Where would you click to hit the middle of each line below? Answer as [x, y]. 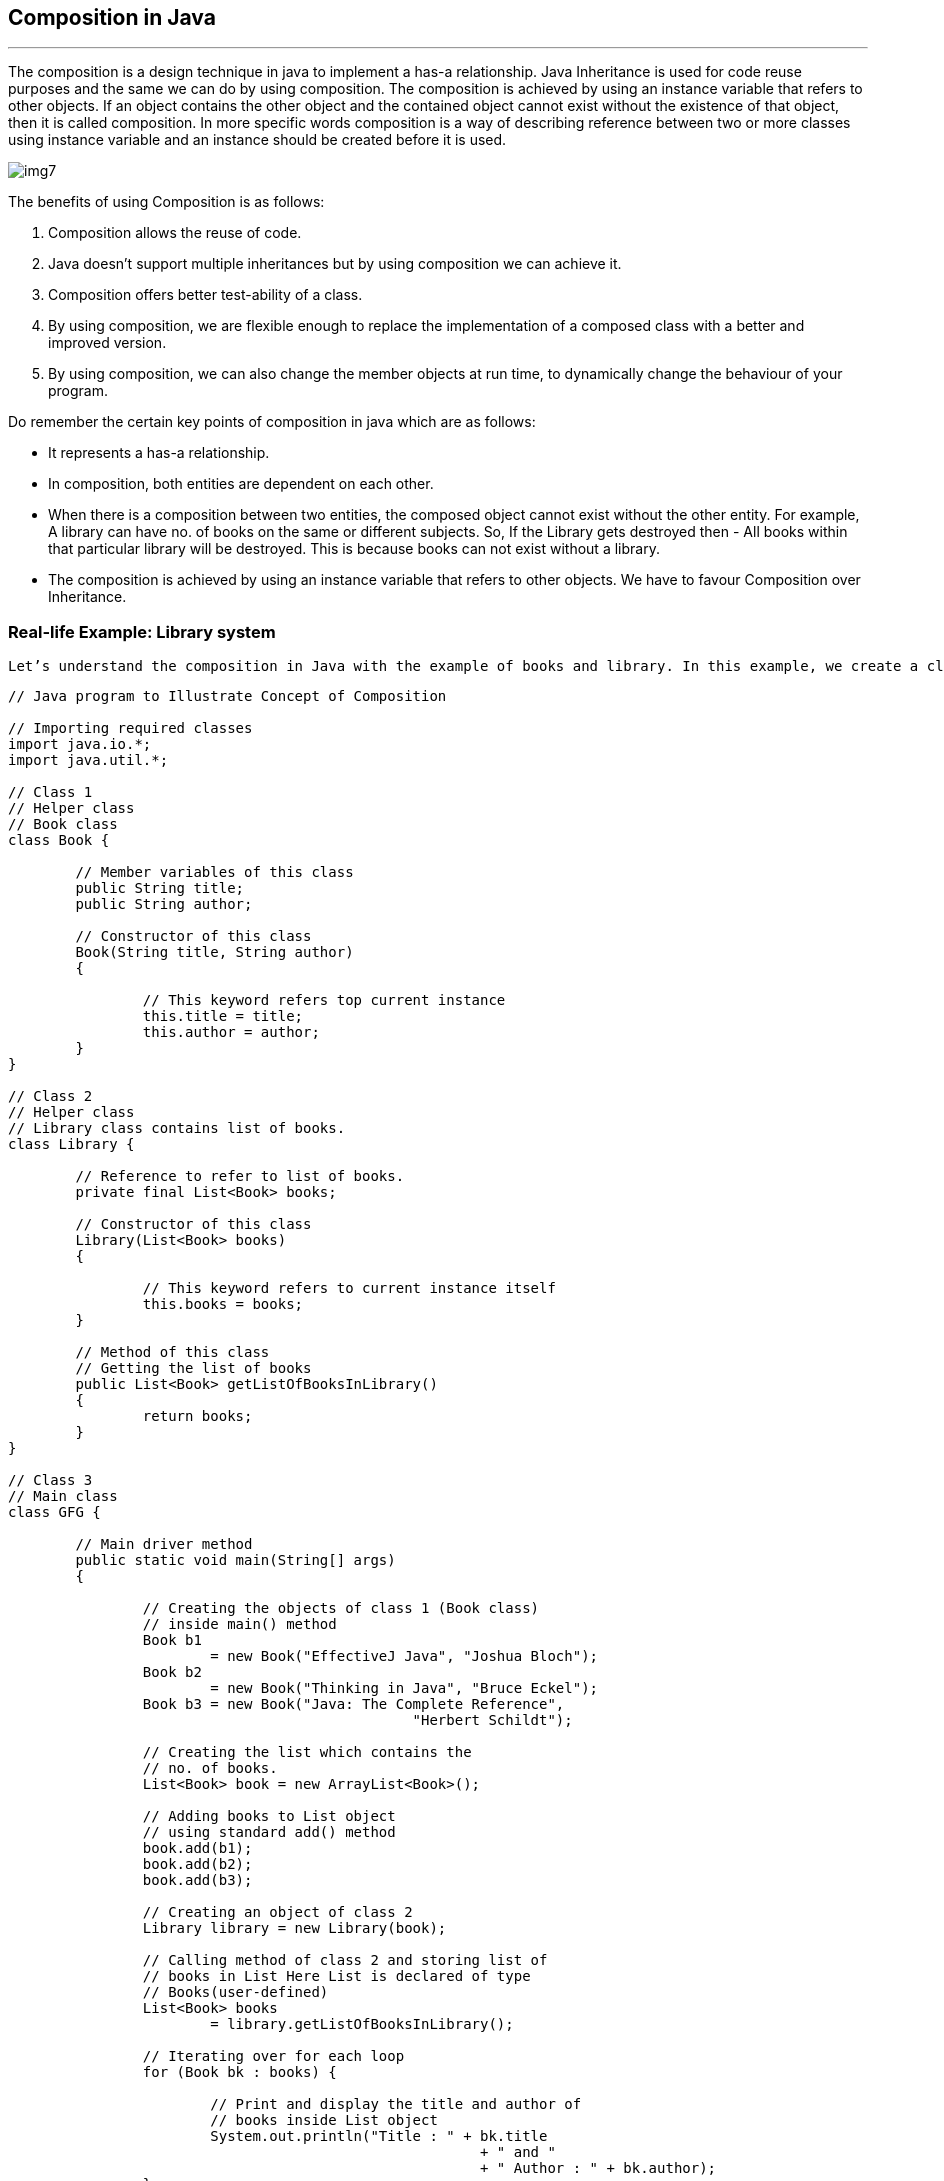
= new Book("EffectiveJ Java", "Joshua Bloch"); [404, 1656]
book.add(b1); [197, 1848]
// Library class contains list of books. [177, 1128]
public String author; [164, 904]
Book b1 [172, 1640]
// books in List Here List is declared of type [336, 1976]
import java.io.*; [80, 744]
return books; [197, 1416]
